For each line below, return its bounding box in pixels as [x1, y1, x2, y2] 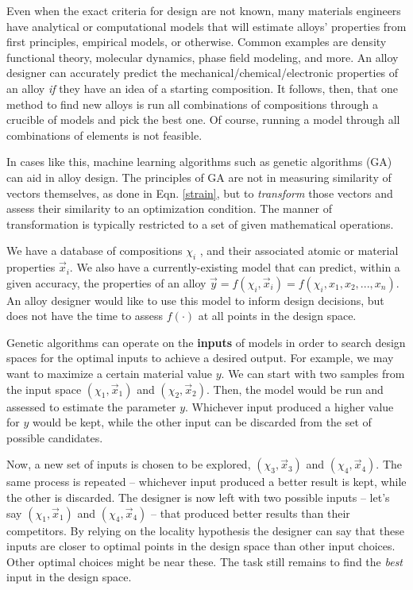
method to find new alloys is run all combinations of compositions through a [6, 95, 378, 112]
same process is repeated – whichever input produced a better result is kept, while [6, 473, 407, 490]
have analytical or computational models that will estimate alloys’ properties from [6, 17, 407, 34]
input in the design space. [6, 569, 132, 585]
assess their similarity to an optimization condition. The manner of [6, 200, 333, 217]
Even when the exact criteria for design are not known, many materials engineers [6, 2, 401, 18]
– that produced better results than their [151, 504, 350, 521]
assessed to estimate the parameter [6, 398, 176, 415]
